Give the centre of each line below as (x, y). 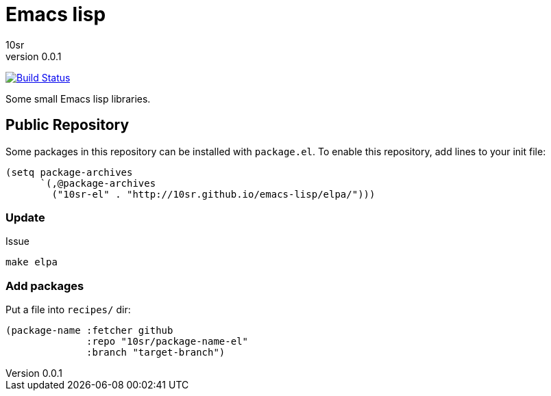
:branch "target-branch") (156, 353)
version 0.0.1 (34, 56)
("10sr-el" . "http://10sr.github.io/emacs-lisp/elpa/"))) (213, 194)
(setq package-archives (69, 172)
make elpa (32, 262)
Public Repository (68, 125)
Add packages (45, 286)
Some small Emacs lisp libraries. (78, 98)
